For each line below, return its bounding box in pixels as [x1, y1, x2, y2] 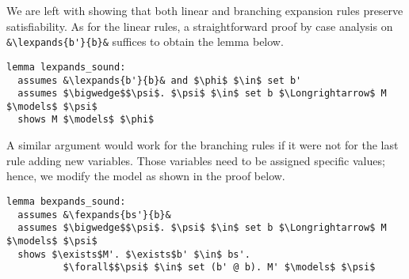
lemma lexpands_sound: [6, 61, 126, 73]
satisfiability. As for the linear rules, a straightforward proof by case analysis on [6, 17, 393, 34]
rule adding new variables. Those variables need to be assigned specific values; [6, 152, 385, 168]
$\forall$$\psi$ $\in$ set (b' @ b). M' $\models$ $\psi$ [63, 262, 376, 273]
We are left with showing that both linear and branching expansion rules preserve [6, 2, 403, 18]
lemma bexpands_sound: [6, 195, 126, 207]
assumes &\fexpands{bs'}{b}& [17, 209, 171, 221]
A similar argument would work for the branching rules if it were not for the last [6, 137, 399, 153]
